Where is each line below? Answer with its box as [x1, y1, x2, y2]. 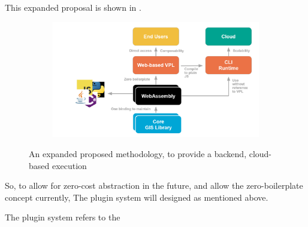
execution [52, 159, 87, 171]
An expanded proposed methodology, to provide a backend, [29, 148, 247, 160]
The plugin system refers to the [5, 211, 120, 223]
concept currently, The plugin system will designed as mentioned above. [5, 191, 268, 203]
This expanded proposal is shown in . [5, 1, 141, 13]
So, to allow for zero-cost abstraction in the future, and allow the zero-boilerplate [5, 179, 303, 192]
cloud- [249, 148, 272, 160]
